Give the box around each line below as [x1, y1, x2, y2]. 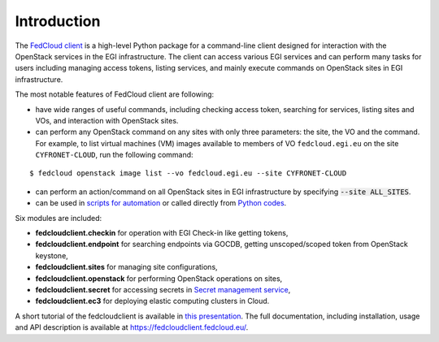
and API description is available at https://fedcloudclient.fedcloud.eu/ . [15, 323, 249, 332]
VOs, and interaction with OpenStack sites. [35, 115, 179, 125]
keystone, [35, 250, 68, 260]
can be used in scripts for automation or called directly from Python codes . [35, 198, 287, 208]
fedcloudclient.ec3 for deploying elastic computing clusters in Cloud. [35, 297, 270, 306]
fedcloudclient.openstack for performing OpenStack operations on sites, [35, 273, 283, 284]
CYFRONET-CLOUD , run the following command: [35, 150, 194, 160]
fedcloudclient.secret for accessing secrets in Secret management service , [35, 284, 291, 294]
